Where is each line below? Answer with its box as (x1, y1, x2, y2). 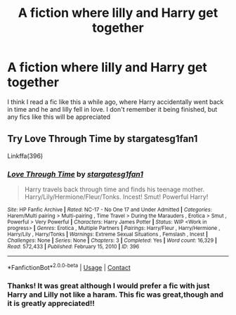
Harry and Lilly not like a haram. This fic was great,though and (7, 290, 223, 300)
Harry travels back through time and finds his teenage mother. (24, 185, 205, 194)
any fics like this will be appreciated (7, 112, 111, 121)
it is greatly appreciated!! (7, 298, 95, 308)
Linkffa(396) (7, 151, 44, 160)
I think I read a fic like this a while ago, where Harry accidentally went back (7, 97, 224, 106)
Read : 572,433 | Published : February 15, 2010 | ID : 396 (7, 243, 140, 250)
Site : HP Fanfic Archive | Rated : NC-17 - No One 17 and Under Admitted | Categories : (7, 206, 212, 214)
